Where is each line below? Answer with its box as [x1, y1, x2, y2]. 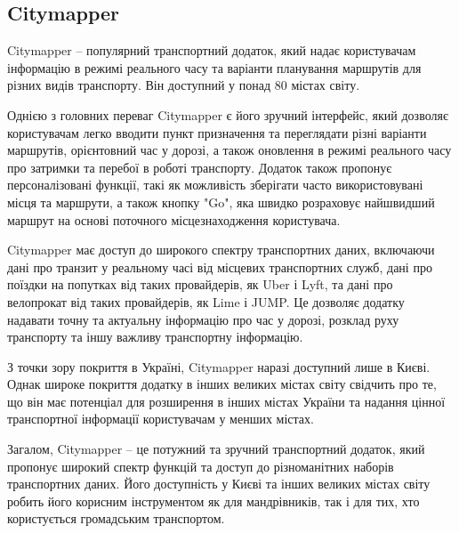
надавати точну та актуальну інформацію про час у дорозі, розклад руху [7, 310, 399, 328]
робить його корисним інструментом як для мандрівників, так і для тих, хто [7, 491, 420, 510]
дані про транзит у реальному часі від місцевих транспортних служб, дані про [7, 257, 432, 276]
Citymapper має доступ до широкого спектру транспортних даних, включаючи [7, 240, 435, 259]
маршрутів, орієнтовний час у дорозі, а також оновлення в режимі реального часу [7, 141, 452, 159]
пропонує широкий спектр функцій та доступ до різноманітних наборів [7, 456, 394, 475]
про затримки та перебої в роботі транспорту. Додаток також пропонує [7, 157, 392, 176]
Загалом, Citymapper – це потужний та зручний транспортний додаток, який [7, 440, 425, 458]
